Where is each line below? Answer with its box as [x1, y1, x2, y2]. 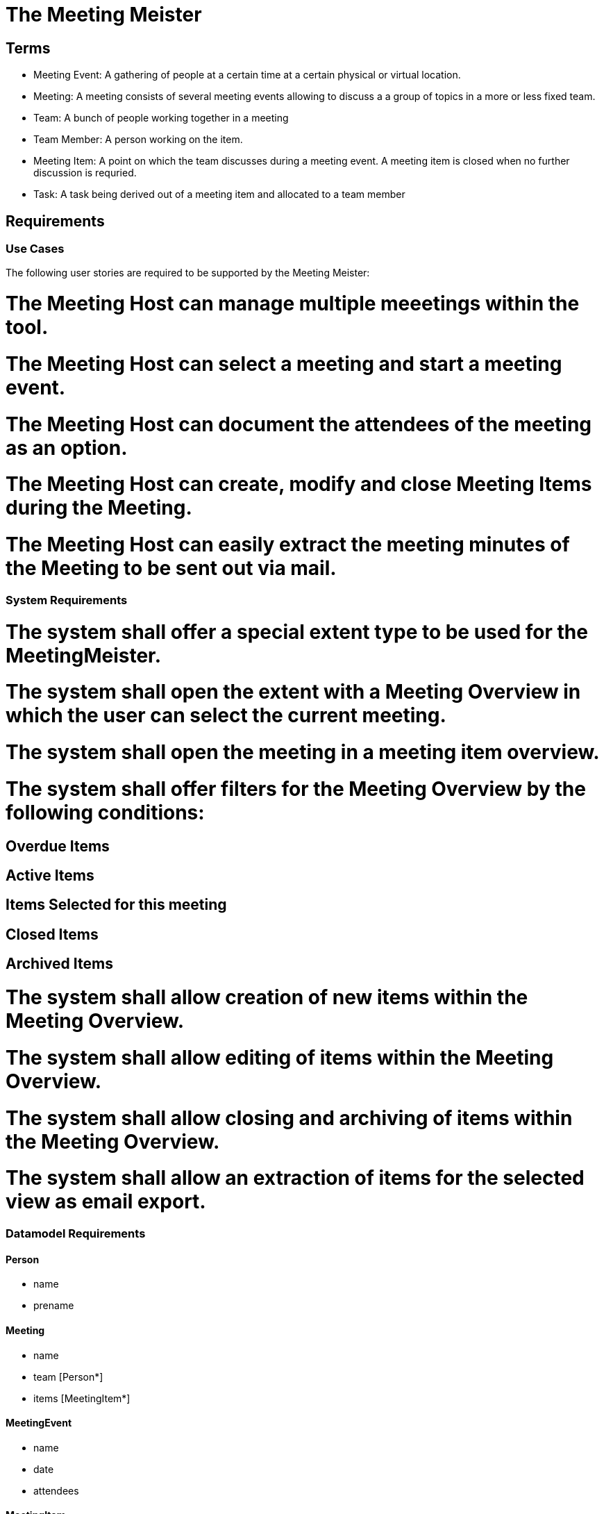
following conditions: [6, 800, 205, 824]
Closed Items [6, 925, 99, 943]
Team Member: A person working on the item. [33, 133, 243, 146]
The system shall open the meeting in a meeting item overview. [6, 740, 600, 765]
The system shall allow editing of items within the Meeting [6, 1045, 554, 1070]
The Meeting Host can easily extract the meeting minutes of [6, 533, 570, 557]
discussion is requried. [33, 167, 137, 179]
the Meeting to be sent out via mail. [6, 556, 337, 581]
